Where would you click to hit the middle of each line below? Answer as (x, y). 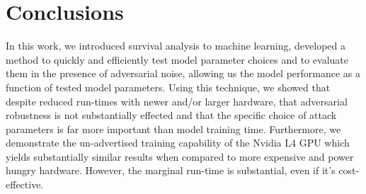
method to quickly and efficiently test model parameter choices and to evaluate (177, 59)
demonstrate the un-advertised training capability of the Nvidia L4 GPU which (178, 143)
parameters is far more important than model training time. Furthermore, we (173, 129)
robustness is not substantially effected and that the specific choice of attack (171, 115)
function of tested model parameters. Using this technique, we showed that (168, 87)
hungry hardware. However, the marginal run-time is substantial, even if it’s (171, 170)
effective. (25, 184)
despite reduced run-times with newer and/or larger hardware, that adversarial (177, 101)
